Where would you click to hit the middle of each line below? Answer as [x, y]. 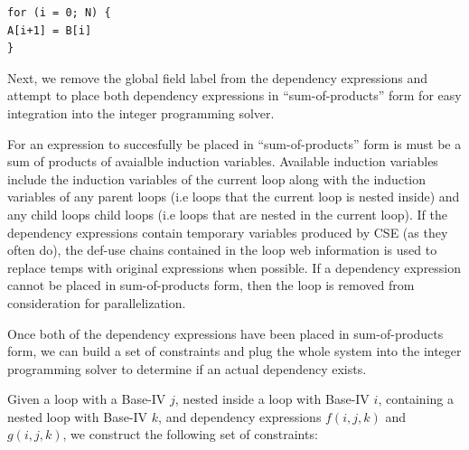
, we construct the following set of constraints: [190, 434]
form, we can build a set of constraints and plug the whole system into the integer [234, 351]
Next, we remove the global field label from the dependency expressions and [218, 77]
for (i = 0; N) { [59, 13]
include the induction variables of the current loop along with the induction [217, 178]
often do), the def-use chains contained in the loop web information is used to [222, 250]
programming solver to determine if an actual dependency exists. [187, 368]
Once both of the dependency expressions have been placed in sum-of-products [225, 333]
